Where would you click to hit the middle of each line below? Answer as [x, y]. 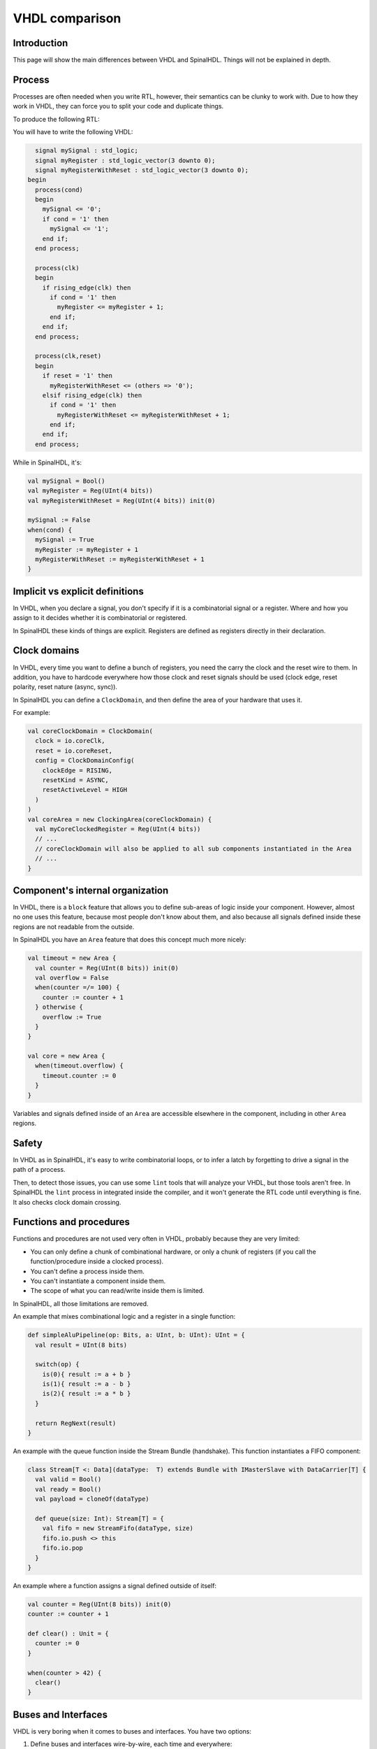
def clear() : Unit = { [68, 1634]
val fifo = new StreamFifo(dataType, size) [118, 1528]
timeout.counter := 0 [79, 1075]
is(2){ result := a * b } [87, 1394]
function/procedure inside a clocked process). [97, 1261]
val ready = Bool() [68, 1489]
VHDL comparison [67, 18]
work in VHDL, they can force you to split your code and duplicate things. [118, 106]
